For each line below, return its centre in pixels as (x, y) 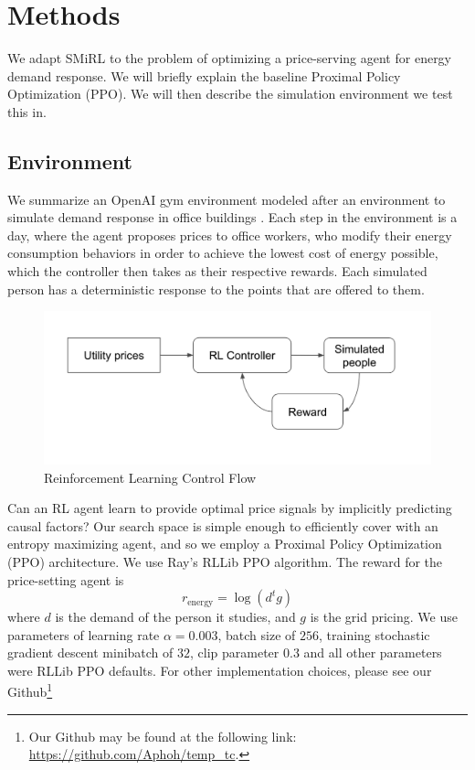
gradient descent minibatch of (90, 652)
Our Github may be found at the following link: (163, 736)
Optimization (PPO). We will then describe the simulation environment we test (230, 94)
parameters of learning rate (84, 634)
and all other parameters (373, 652)
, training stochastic (375, 634)
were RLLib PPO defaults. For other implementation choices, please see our (220, 670)
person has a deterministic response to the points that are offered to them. (216, 289)
